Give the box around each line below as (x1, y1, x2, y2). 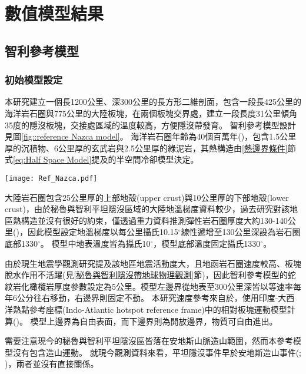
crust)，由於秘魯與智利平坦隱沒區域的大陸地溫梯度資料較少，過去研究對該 (5, 203, 290, 215)
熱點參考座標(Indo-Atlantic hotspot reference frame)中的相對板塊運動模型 (12, 303, 287, 315)
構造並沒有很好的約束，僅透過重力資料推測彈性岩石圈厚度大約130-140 (21, 214, 288, 226)
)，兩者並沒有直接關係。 (5, 358, 99, 370)
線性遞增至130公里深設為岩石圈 (181, 226, 301, 238)
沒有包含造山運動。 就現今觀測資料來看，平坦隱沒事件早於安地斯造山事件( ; (12, 346, 302, 358)
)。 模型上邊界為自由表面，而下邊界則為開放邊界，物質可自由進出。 (16, 315, 278, 327)
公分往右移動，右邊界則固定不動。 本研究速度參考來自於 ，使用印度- (16, 292, 278, 304)
